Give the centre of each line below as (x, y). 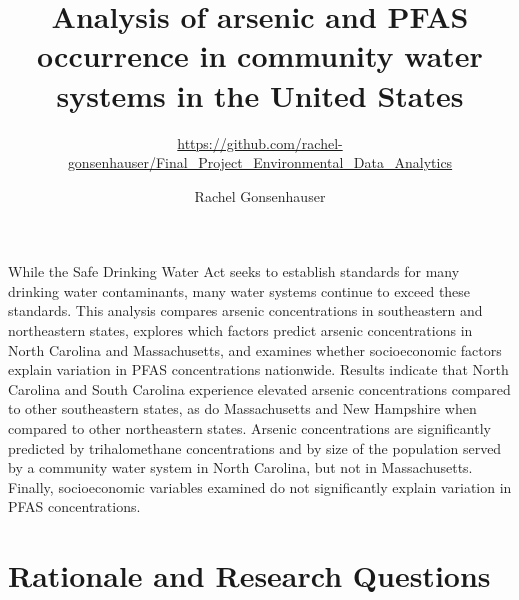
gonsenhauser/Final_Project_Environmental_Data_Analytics (260, 162)
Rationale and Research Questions (249, 575)
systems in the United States (260, 94)
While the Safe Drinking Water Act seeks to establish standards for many (234, 271)
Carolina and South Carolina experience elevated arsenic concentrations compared (259, 388)
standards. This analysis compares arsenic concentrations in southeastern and (245, 310)
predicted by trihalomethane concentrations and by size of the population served (255, 447)
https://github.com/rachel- (260, 142)
